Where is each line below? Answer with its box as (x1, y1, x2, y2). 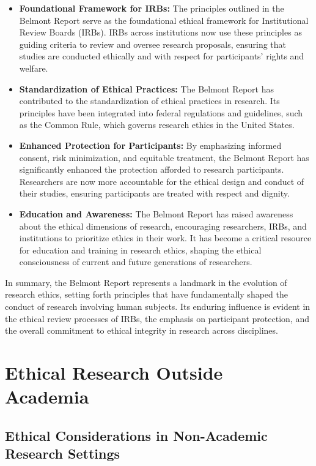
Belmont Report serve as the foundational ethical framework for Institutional (19, 13, 309, 26)
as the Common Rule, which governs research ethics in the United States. (19, 118, 295, 131)
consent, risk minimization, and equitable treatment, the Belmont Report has (19, 151, 309, 163)
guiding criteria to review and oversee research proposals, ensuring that (19, 37, 287, 50)
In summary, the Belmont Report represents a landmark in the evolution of (5, 276, 287, 288)
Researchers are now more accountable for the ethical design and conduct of (19, 175, 304, 187)
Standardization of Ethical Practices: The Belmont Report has (19, 82, 274, 95)
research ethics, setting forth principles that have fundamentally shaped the (5, 288, 288, 301)
